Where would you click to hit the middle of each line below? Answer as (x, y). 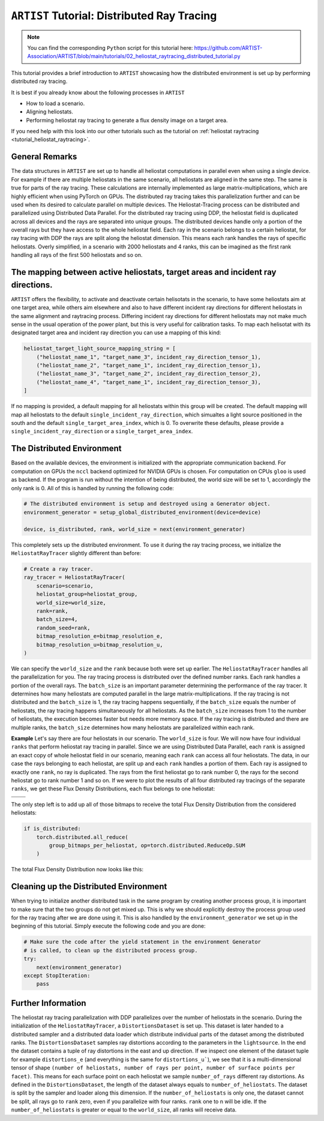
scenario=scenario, (65, 586)
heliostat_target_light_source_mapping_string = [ (100, 349)
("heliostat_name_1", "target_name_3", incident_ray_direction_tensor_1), (148, 357)
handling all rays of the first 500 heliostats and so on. (77, 255)
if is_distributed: (52, 829)
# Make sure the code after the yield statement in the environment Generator (142, 942)
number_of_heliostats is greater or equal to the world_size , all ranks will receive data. (124, 1110)
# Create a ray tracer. (59, 569)
